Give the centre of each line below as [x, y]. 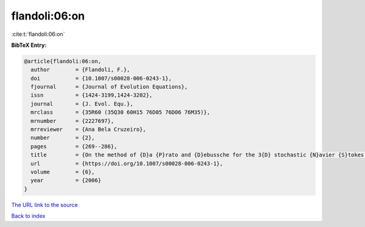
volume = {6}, [63, 172]
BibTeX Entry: [29, 45]
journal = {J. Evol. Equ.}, [82, 104]
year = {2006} [66, 180]
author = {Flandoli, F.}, [80, 70]
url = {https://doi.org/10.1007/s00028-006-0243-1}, [127, 163]
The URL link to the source [45, 204]
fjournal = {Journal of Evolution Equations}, [109, 87]
